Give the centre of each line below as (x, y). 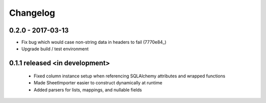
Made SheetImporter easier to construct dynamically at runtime (98, 83)
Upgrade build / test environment (55, 49)
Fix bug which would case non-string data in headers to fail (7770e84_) (94, 42)
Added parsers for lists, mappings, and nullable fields (88, 90)
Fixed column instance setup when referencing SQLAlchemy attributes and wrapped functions (130, 76)
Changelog (32, 13)
